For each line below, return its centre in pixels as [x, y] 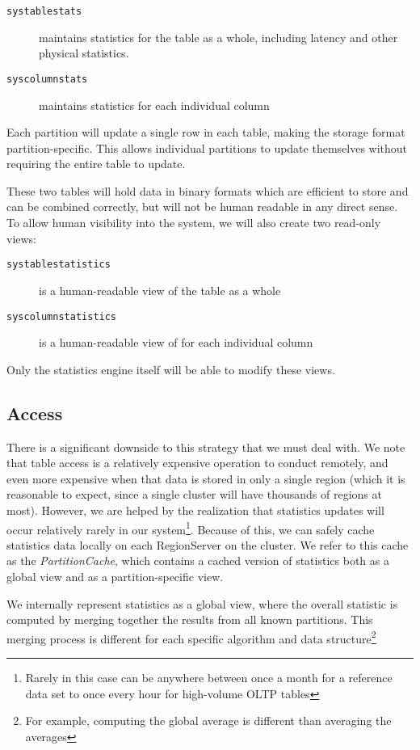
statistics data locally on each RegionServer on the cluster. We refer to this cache [208, 544]
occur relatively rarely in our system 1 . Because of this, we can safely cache [191, 528]
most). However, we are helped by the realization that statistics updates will [195, 510]
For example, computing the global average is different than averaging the [208, 721]
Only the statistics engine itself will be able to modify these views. [171, 369]
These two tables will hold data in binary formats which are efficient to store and [208, 190]
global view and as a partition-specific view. [115, 576]
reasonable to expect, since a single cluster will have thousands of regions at [194, 494]
